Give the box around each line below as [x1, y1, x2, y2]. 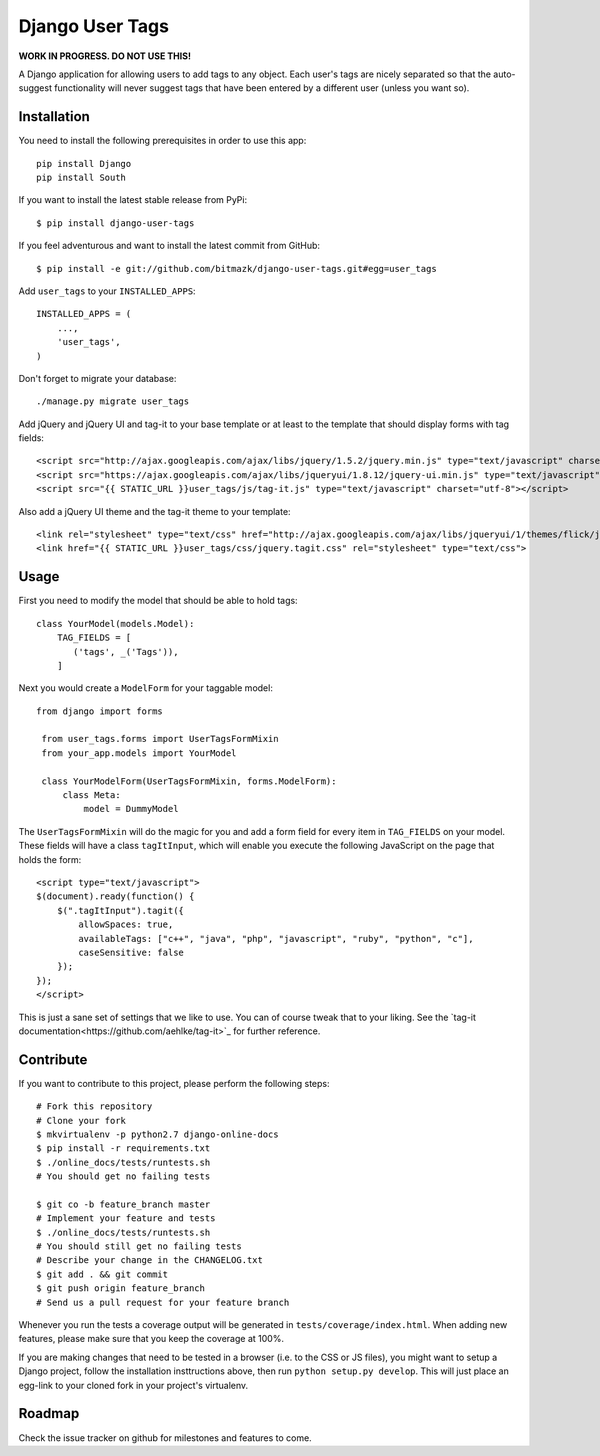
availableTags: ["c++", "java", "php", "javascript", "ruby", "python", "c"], [78, 933, 474, 944]
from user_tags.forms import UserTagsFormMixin [41, 733, 279, 745]
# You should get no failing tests [36, 1171, 211, 1182]
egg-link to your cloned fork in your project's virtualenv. [18, 1379, 249, 1391]
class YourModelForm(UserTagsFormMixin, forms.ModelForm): [41, 775, 337, 787]
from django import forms [36, 705, 164, 717]
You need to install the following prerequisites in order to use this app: [18, 135, 307, 147]
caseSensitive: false [78, 946, 185, 958]
